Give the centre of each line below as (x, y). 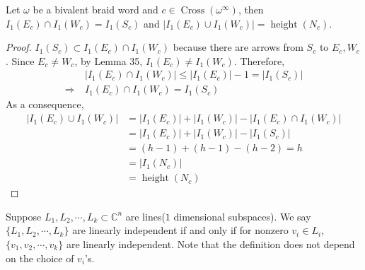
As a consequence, (45, 104)
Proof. (19, 47)
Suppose (24, 216)
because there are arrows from (238, 47)
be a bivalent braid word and (95, 9)
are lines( (145, 216)
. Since (20, 60)
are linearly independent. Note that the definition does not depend (210, 243)
